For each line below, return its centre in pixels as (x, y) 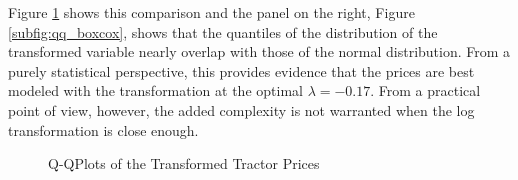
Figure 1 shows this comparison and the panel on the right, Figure (211, 12)
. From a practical (425, 90)
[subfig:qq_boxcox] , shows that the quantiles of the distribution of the (223, 31)
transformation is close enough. (103, 129)
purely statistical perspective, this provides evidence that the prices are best (241, 70)
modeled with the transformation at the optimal (155, 90)
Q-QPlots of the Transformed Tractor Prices (184, 163)
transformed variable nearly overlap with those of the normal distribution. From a (259, 51)
